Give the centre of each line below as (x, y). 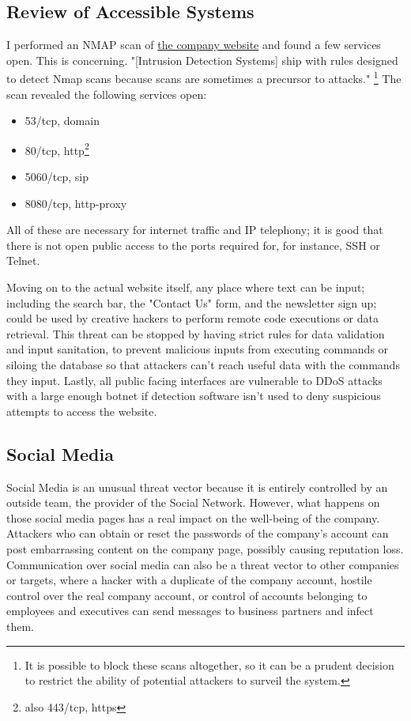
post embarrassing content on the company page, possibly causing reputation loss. (205, 548)
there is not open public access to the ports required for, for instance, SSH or (193, 245)
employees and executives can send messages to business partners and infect (190, 611)
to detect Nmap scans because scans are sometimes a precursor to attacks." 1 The (204, 77)
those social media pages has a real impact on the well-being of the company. (193, 517)
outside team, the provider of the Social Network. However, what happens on (193, 502)
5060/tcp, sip (57, 177)
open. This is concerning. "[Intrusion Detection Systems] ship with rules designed (202, 60)
